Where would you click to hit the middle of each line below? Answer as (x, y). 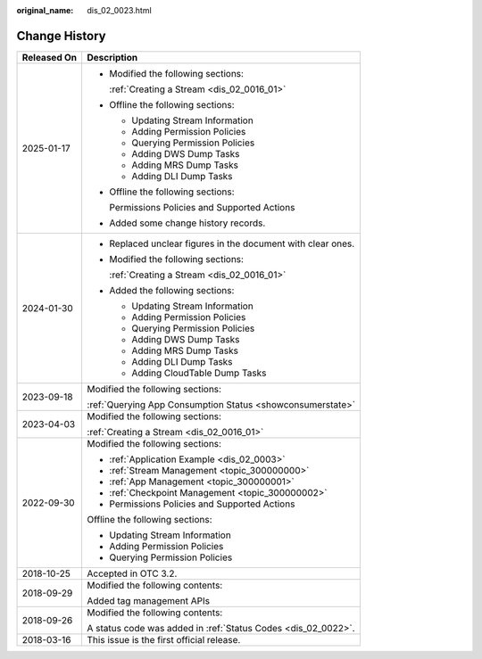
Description (112, 57)
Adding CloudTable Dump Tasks (199, 373)
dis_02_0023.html (119, 10)
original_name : (45, 10)
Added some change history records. (187, 223)
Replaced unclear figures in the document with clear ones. (232, 243)
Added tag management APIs (148, 600)
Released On (50, 57)
